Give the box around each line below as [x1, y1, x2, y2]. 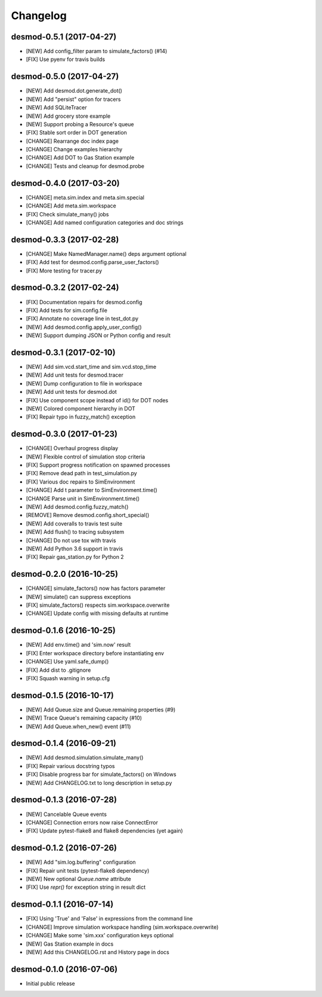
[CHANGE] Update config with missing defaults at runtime [26, 610, 169, 617]
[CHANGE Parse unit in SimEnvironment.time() [26, 495, 140, 502]
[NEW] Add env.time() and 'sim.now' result [26, 641, 131, 649]
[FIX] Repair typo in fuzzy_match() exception [26, 413, 136, 421]
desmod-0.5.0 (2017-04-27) [11, 72, 119, 82]
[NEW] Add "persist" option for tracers [26, 96, 121, 103]
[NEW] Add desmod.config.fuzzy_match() [26, 503, 129, 510]
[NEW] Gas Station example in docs [26, 940, 114, 947]
